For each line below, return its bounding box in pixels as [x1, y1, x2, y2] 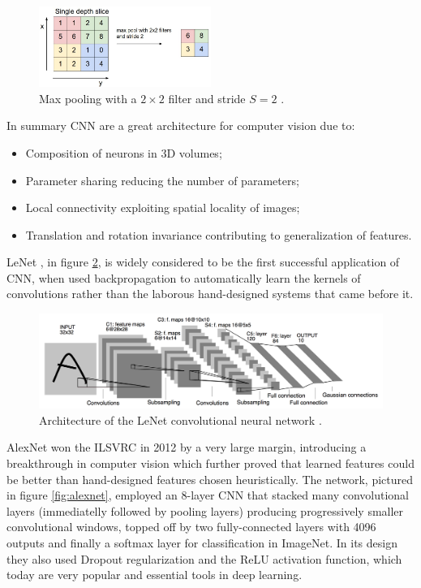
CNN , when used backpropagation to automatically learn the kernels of [6, 269, 361, 286]
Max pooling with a [39, 89, 137, 106]
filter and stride [168, 89, 246, 106]
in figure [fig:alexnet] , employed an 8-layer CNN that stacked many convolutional [6, 486, 410, 504]
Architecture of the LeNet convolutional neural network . [39, 411, 322, 428]
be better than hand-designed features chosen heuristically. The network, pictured [6, 470, 414, 487]
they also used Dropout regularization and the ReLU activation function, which [6, 550, 402, 567]
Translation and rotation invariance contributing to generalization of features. [25, 226, 412, 243]
